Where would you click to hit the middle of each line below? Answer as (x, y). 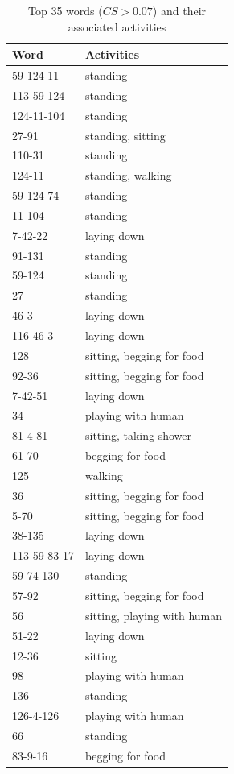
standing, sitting (125, 135)
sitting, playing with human (154, 615)
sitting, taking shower (139, 435)
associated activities (117, 26)
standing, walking (129, 175)
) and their (179, 10)
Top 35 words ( (66, 10)
